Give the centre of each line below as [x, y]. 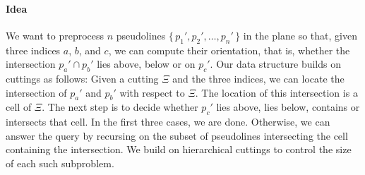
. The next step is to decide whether [120, 107]
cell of [19, 107]
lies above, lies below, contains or [288, 107]
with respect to [152, 92]
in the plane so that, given [300, 35]
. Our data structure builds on [276, 64]
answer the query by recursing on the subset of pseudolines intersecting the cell [177, 135]
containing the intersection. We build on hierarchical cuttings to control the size [179, 149]
